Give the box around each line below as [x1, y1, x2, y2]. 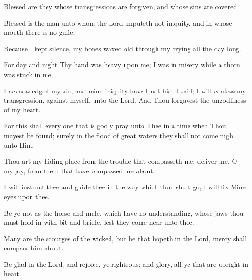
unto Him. [4, 140, 34, 150]
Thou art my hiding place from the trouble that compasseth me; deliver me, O [4, 156, 237, 166]
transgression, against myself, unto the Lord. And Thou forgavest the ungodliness [4, 95, 246, 105]
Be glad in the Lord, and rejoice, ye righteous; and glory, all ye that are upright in [4, 259, 248, 269]
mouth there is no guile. [4, 27, 75, 37]
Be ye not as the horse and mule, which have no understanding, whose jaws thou [4, 207, 244, 218]
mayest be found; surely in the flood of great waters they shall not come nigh [4, 130, 233, 140]
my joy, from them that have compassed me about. [4, 165, 155, 175]
